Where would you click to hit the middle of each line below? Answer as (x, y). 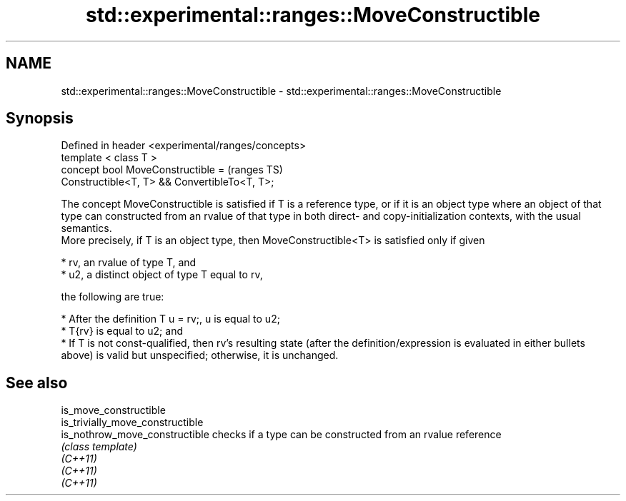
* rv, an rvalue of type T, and (129, 263)
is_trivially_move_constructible (132, 422)
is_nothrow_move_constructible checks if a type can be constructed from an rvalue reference (281, 435)
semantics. (86, 228)
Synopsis (40, 118)
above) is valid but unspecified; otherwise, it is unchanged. (200, 355)
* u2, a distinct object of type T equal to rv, (162, 275)
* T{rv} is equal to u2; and (122, 331)
